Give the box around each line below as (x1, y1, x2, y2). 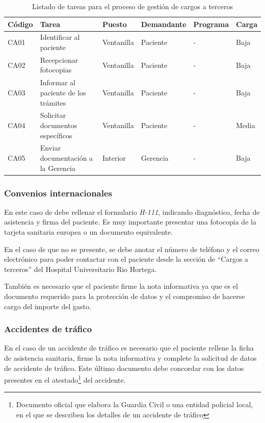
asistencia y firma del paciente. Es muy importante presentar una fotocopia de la (4, 216, 256, 227)
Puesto (102, 18, 127, 29)
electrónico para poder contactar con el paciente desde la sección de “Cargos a (4, 254, 249, 264)
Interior (102, 152, 126, 163)
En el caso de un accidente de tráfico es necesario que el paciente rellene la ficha (4, 342, 254, 353)
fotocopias (40, 64, 72, 75)
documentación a (40, 152, 93, 163)
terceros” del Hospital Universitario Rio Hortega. (4, 263, 157, 274)
